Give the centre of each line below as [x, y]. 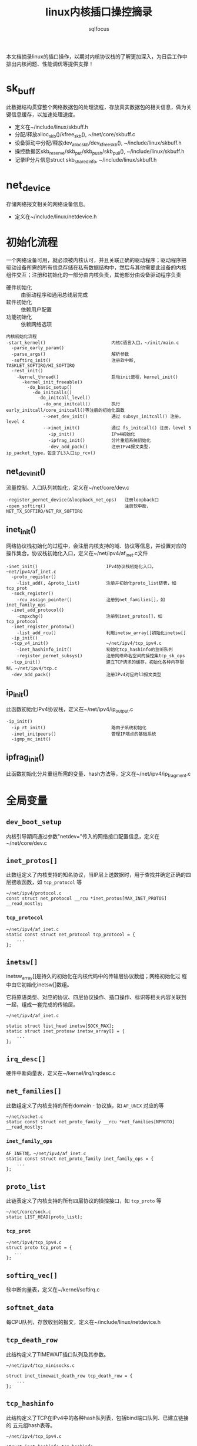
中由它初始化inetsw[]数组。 [39, 985]
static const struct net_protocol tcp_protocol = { [71, 935]
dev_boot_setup [34, 822]
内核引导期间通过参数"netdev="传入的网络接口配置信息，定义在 [83, 836]
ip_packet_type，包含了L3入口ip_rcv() [51, 453]
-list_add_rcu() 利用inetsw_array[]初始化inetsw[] [101, 633]
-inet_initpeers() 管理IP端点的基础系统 [84, 734]
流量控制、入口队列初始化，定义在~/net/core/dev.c [68, 488]
